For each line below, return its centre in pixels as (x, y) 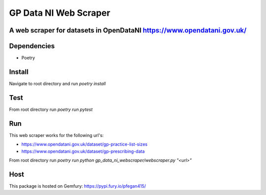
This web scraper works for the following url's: (56, 135)
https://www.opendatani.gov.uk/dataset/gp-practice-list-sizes (84, 144)
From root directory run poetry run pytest (51, 109)
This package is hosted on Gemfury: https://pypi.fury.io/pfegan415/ (78, 186)
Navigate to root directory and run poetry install (57, 83)
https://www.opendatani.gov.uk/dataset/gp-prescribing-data (83, 151)
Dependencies (32, 46)
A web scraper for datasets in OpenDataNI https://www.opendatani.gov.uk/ (128, 30)
